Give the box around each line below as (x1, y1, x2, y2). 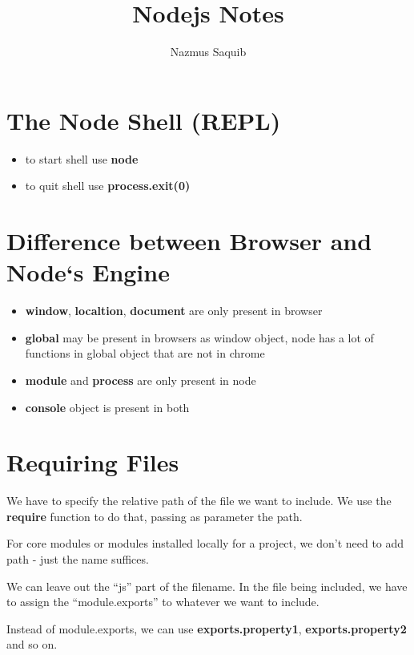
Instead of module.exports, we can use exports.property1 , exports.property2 (6, 620, 407, 637)
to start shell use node (25, 150, 139, 167)
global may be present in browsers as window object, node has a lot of (25, 329, 374, 346)
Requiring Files (6, 446, 179, 479)
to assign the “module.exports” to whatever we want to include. (6, 593, 320, 610)
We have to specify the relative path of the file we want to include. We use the (6, 492, 392, 509)
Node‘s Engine (6, 256, 170, 289)
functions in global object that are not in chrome (25, 345, 265, 362)
